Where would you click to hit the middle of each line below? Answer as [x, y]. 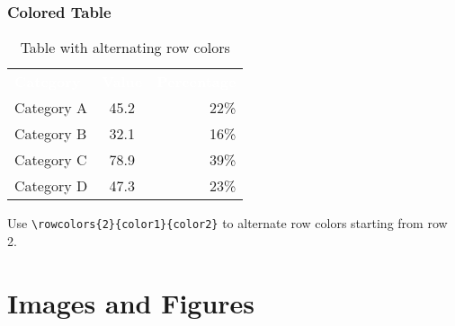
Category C [51, 160]
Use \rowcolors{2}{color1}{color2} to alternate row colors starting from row [227, 223]
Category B [51, 134]
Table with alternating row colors [125, 48]
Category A [51, 108]
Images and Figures [131, 302]
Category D [51, 186]
